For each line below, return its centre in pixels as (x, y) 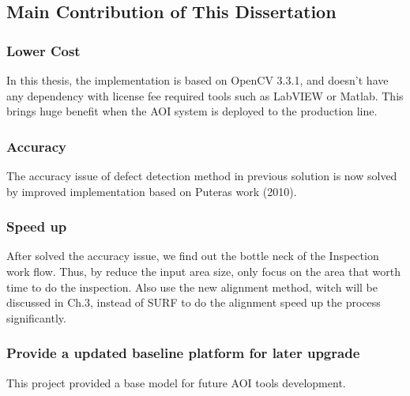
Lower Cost (43, 50)
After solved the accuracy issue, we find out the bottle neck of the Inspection (193, 256)
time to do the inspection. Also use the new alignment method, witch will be (192, 287)
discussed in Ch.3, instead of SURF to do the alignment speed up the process (194, 302)
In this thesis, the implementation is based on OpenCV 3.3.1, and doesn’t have (197, 80)
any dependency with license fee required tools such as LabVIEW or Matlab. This (205, 95)
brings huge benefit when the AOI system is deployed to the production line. (192, 111)
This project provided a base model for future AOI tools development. (176, 382)
